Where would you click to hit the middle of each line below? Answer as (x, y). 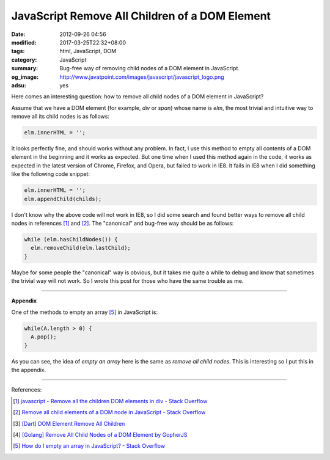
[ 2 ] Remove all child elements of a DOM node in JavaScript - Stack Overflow (109, 412)
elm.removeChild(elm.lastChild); (81, 248)
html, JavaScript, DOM (88, 51)
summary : (25, 68)
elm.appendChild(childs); (63, 199)
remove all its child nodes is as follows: (61, 117)
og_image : (25, 77)
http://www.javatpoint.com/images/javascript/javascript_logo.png (142, 77)
